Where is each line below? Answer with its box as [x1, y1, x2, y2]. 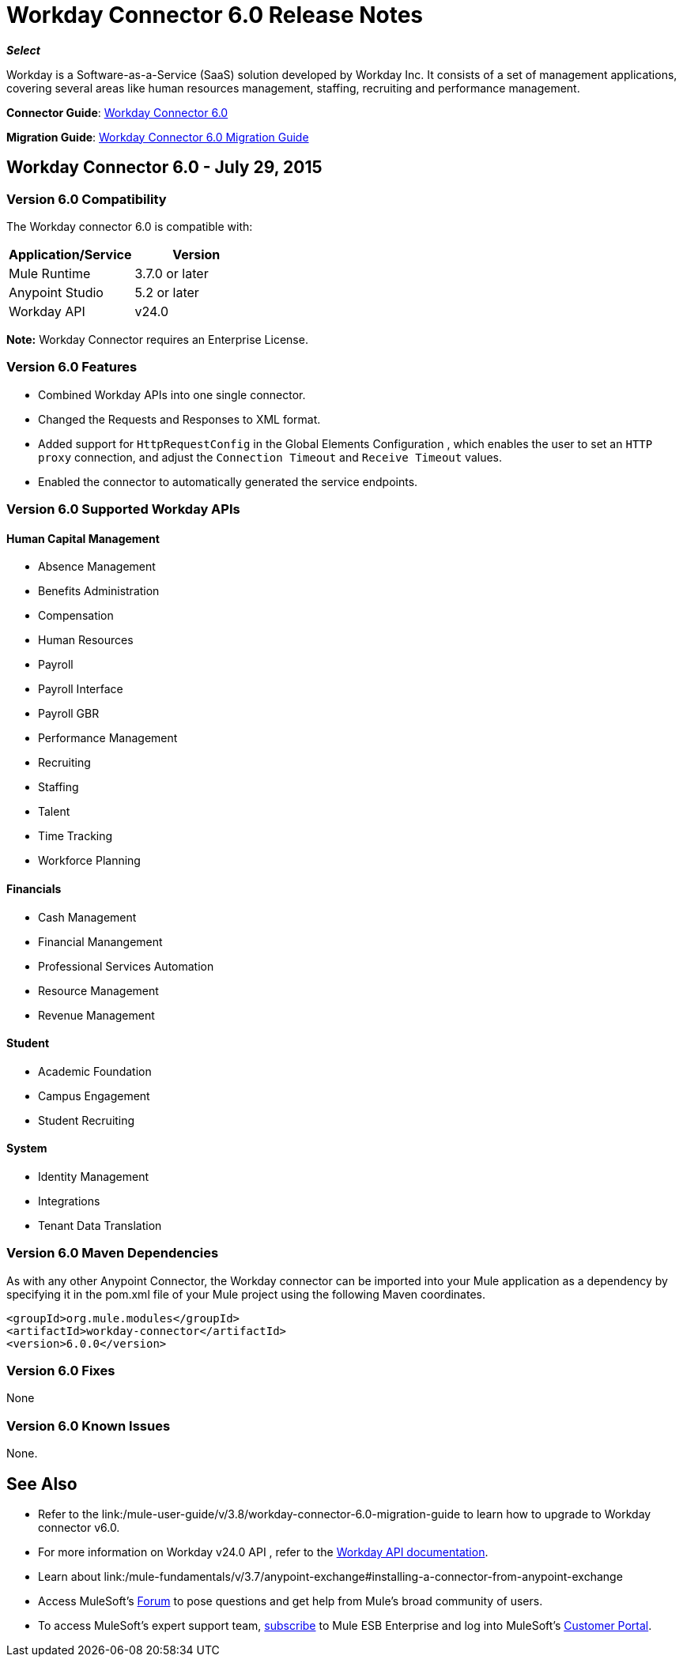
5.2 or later [134, 284, 199, 300]
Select [6, 43, 40, 57]
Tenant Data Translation [38, 1218, 162, 1232]
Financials [6, 881, 62, 896]
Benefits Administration [38, 584, 160, 598]
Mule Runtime [9, 265, 91, 281]
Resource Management [38, 983, 159, 997]
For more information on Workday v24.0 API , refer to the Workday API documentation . [38, 1545, 489, 1559]
